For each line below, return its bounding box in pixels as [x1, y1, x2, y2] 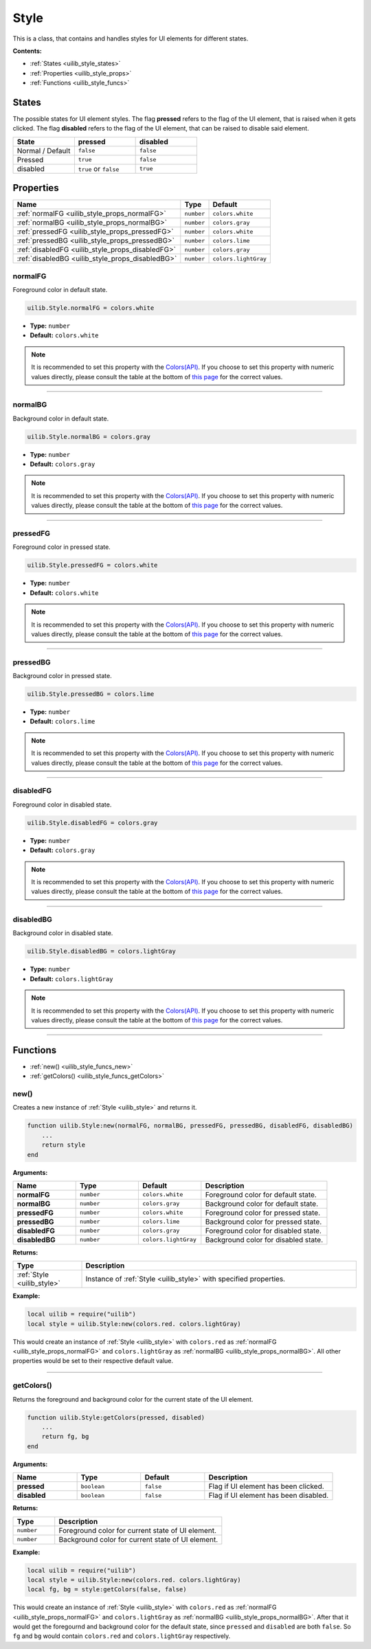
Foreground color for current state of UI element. [58, 1525, 216, 1535]
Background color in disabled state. [12, 929, 113, 937]
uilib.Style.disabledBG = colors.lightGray [27, 947, 177, 955]
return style [41, 1141, 86, 1149]
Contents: [12, 47, 43, 55]
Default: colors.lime [30, 717, 95, 726]
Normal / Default [16, 146, 71, 155]
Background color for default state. [205, 1199, 319, 1209]
